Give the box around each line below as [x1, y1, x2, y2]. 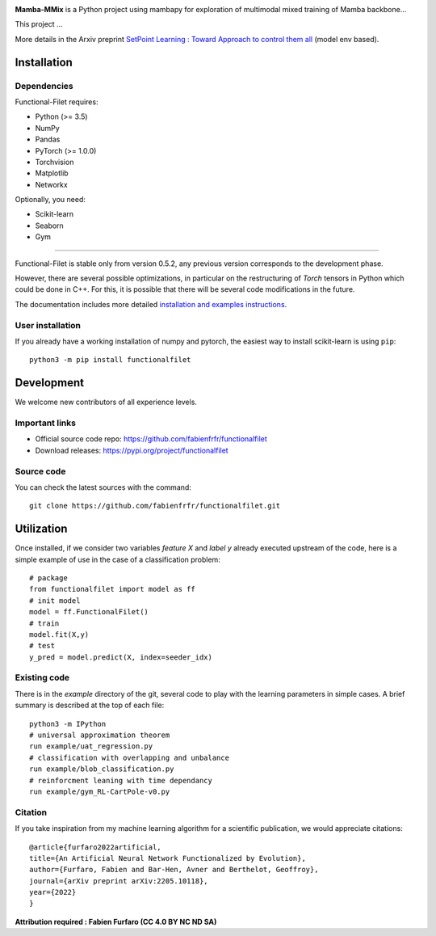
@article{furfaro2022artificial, [29, 842, 161, 852]
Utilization [15, 522, 68, 536]
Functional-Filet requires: [15, 97, 99, 107]
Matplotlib [35, 168, 69, 178]
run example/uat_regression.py [29, 742, 153, 751]
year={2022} [29, 888, 77, 897]
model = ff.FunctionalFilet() [29, 607, 149, 617]
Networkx [35, 179, 68, 189]
